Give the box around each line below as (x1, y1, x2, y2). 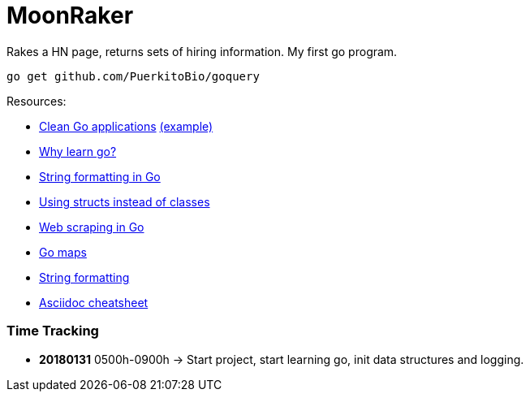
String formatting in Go (39, 169, 161, 184)
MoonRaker (6, 2, 134, 29)
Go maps (39, 244, 87, 259)
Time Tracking (6, 322, 99, 340)
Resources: (6, 93, 67, 108)
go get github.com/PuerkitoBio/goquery (6, 69, 260, 83)
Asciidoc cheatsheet (39, 295, 149, 309)
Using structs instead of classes (39, 194, 210, 209)
